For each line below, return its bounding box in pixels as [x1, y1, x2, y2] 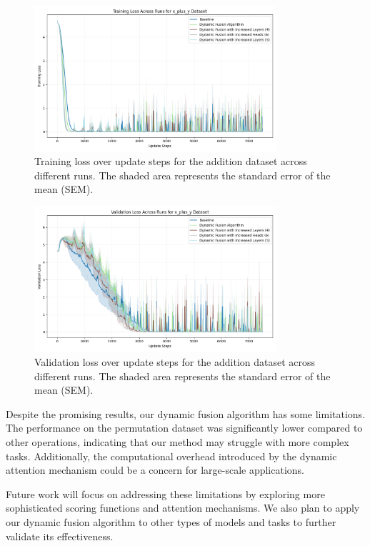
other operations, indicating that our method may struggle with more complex [6, 434, 349, 449]
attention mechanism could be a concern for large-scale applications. [6, 462, 304, 477]
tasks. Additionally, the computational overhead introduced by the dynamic [6, 448, 337, 463]
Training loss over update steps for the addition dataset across [34, 154, 307, 169]
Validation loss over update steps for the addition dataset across [34, 354, 316, 369]
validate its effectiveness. [6, 528, 114, 543]
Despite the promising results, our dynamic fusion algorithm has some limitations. [6, 406, 366, 421]
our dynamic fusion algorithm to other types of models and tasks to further [6, 514, 336, 529]
